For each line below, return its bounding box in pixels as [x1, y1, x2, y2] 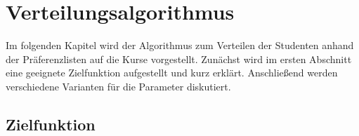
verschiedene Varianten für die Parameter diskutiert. [6, 79, 231, 93]
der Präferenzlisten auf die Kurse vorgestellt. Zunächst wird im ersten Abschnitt [6, 51, 352, 66]
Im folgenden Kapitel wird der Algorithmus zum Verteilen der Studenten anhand [6, 38, 354, 53]
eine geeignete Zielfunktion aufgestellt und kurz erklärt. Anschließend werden [6, 65, 338, 80]
